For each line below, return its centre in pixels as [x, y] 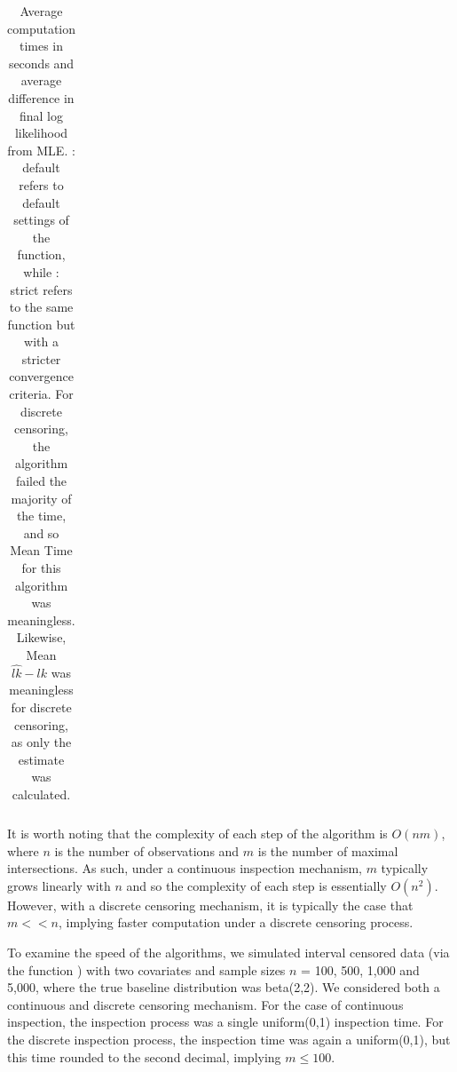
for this [41, 568]
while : [41, 271]
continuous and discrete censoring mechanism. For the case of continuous [205, 1004]
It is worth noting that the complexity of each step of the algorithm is [197, 834]
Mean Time [41, 550]
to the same [41, 307]
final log [42, 115]
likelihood [41, 133]
